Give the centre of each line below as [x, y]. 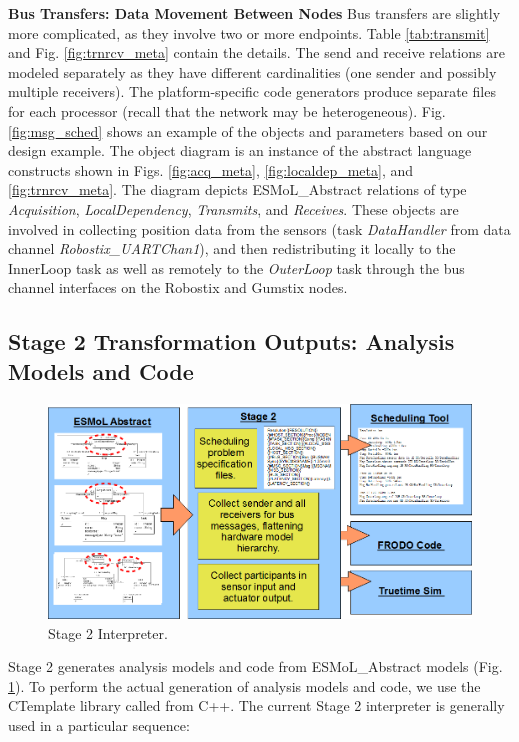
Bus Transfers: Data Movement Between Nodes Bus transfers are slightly [254, 13]
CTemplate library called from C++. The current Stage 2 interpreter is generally [256, 705]
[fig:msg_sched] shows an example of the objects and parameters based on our [248, 130]
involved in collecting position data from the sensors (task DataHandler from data [259, 228]
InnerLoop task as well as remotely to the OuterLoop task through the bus [236, 267]
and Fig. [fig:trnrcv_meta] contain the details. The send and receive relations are [256, 52]
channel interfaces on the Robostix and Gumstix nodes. [178, 287]
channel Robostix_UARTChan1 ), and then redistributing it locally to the [232, 248]
